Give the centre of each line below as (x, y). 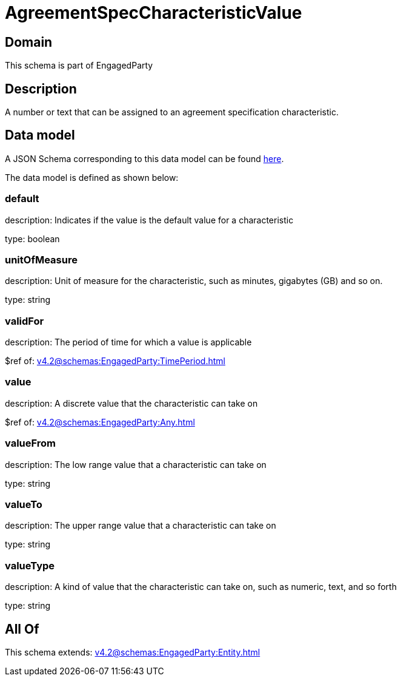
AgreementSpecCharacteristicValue (154, 13)
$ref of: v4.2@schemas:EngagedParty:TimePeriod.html (115, 361)
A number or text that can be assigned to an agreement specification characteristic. (172, 112)
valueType (30, 565)
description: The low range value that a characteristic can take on (136, 464)
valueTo (24, 504)
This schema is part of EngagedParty (79, 66)
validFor (25, 321)
